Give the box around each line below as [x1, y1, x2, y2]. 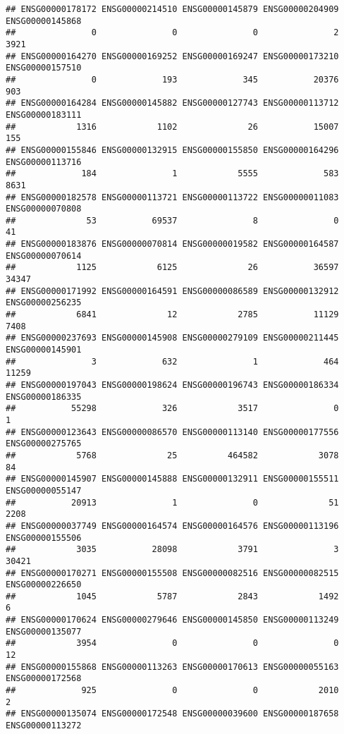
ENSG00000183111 [6, 109, 82, 120]
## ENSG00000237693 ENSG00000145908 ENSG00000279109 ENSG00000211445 [6, 333, 339, 343]
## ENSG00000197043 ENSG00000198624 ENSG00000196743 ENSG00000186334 [6, 380, 339, 390]
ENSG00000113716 [6, 157, 82, 167]
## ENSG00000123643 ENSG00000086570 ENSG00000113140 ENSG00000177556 [6, 427, 339, 437]
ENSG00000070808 [6, 204, 82, 214]
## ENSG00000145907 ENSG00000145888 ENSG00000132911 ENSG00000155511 [6, 474, 339, 484]
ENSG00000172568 [6, 673, 82, 684]
